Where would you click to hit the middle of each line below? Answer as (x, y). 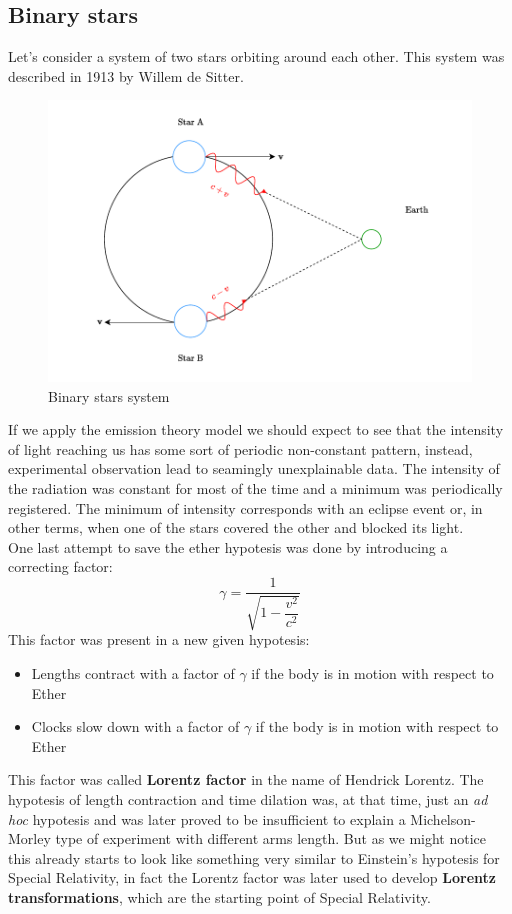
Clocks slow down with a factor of (135, 726)
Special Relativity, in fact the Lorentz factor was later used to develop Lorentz (252, 877)
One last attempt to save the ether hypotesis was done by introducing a (228, 546)
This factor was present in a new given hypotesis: (159, 639)
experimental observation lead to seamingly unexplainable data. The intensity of (254, 468)
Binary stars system (109, 395)
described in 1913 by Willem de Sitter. (126, 75)
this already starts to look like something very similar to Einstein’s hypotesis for (254, 857)
